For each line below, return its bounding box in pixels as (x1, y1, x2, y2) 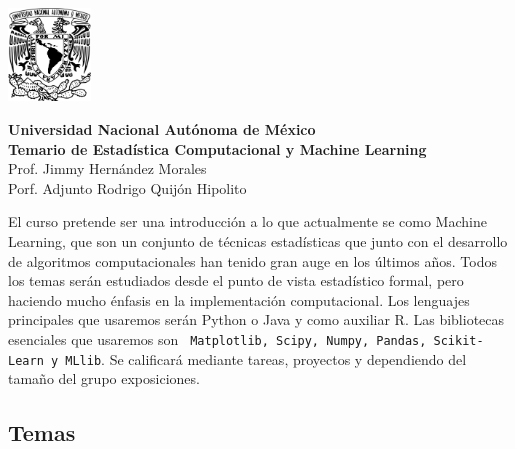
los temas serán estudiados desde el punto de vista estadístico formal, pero (8, 270, 464, 291)
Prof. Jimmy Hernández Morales (8, 158, 207, 179)
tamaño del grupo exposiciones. (8, 368, 200, 389)
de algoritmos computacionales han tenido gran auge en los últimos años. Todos (8, 250, 497, 271)
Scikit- (433, 333, 484, 348)
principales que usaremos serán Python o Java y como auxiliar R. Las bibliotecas (8, 309, 505, 330)
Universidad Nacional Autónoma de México (8, 119, 316, 140)
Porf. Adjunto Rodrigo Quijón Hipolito (8, 177, 247, 198)
